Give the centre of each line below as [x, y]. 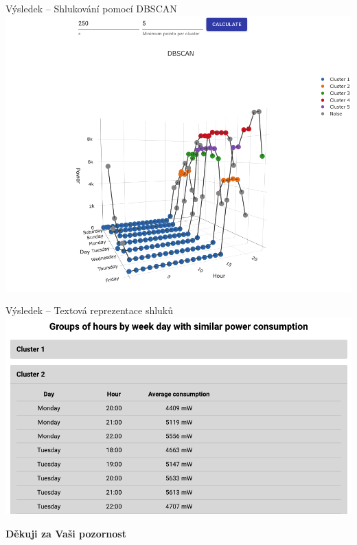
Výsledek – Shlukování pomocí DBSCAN [91, 8]
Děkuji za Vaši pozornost [66, 533]
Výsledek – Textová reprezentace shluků [90, 310]
